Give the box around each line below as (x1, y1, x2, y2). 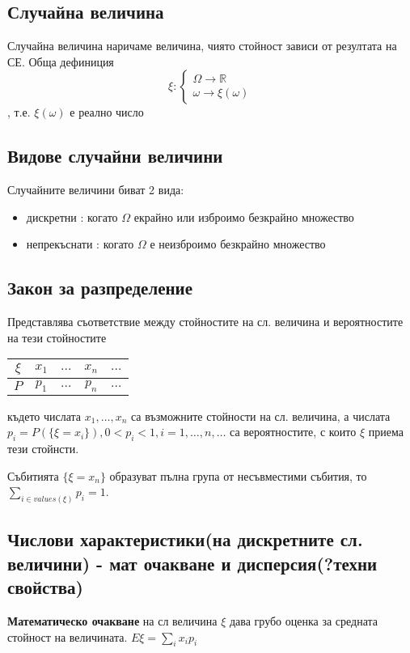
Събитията (7, 467, 59, 484)
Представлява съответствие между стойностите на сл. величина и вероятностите (7, 313, 404, 330)
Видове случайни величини (7, 143, 223, 168)
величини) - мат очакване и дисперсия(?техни (7, 550, 378, 575)
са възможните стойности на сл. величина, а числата (130, 407, 391, 424)
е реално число (70, 104, 144, 121)
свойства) (7, 575, 83, 600)
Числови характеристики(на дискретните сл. (7, 527, 363, 552)
